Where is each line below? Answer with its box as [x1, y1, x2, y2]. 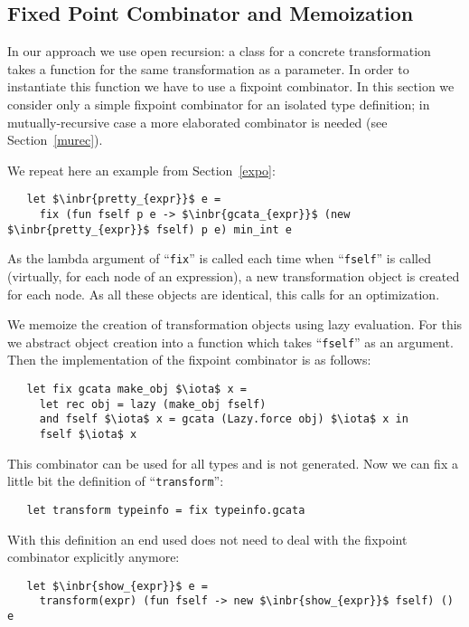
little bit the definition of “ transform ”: [7, 471, 224, 490]
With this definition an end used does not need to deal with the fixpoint [7, 529, 408, 548]
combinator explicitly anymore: [7, 547, 180, 566]
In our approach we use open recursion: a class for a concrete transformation [7, 42, 431, 61]
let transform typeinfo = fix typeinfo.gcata [26, 503, 305, 517]
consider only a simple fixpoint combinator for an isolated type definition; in [7, 94, 430, 113]
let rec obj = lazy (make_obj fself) [39, 397, 267, 411]
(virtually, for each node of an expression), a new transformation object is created [7, 266, 460, 285]
